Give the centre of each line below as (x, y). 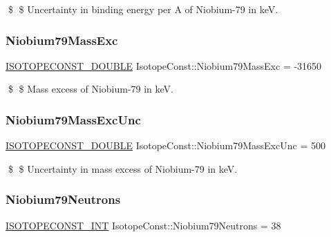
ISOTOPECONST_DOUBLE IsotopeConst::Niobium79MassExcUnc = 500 (165, 145)
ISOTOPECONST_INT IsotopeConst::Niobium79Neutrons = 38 (143, 225)
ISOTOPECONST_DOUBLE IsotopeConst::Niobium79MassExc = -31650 (164, 65)
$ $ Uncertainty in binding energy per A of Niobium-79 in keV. (143, 9)
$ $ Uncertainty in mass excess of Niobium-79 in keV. (123, 168)
